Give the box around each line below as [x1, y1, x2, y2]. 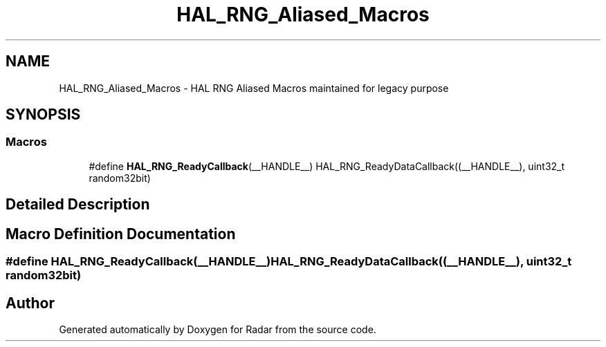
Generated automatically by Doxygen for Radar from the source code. [59, 323, 376, 335]
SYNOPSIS [6, 106, 81, 124]
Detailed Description [6, 196, 150, 214]
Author [6, 294, 55, 312]
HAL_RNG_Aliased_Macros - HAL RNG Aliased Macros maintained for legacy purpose [59, 82, 449, 94]
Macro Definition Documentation [6, 225, 236, 243]
